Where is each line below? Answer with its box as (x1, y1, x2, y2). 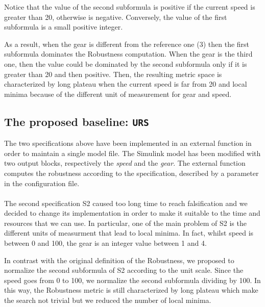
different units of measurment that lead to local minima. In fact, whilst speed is (4, 227, 254, 238)
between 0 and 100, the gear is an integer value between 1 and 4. (4, 238, 207, 248)
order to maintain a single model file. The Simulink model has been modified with (4, 147, 261, 158)
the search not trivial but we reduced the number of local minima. (4, 295, 211, 305)
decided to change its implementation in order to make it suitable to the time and (4, 208, 260, 218)
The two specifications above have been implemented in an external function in (4, 138, 252, 148)
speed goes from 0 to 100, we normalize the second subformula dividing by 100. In (4, 274, 261, 285)
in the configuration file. (4, 177, 80, 188)
